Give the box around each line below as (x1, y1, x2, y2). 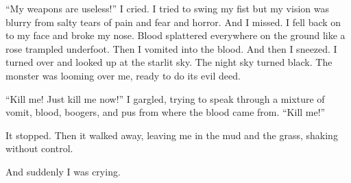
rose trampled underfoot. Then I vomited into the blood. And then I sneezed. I (5, 41, 337, 56)
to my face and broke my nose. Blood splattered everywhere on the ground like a (5, 28, 346, 42)
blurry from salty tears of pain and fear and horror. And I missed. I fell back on (5, 14, 341, 29)
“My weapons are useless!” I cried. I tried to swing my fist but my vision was (5, 1, 329, 15)
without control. (5, 141, 73, 156)
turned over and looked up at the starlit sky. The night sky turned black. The (5, 55, 332, 69)
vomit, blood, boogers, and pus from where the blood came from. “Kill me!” (5, 105, 326, 119)
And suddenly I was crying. (5, 164, 121, 178)
